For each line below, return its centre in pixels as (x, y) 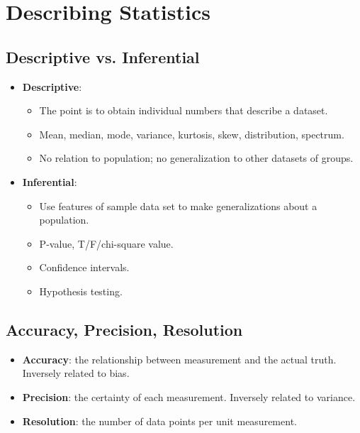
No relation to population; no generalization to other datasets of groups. (196, 158)
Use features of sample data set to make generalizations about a (178, 205)
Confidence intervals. (84, 267)
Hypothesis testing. (81, 291)
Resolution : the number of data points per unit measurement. (159, 421)
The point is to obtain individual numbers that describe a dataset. (184, 110)
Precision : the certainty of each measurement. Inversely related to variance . (189, 396)
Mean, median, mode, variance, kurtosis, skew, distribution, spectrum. (192, 134)
